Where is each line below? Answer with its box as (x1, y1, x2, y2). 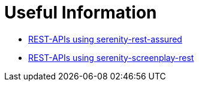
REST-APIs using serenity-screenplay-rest (28, 52, 194, 63)
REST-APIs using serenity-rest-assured (28, 33, 182, 44)
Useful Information (4, 2, 157, 23)
